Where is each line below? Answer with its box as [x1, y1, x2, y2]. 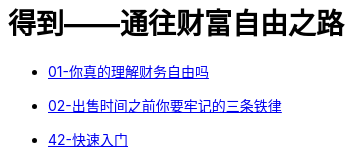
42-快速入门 [48, 130, 129, 148]
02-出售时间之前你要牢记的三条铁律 [48, 96, 282, 114]
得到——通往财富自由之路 [8, 7, 345, 41]
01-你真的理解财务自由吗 [48, 62, 209, 80]
